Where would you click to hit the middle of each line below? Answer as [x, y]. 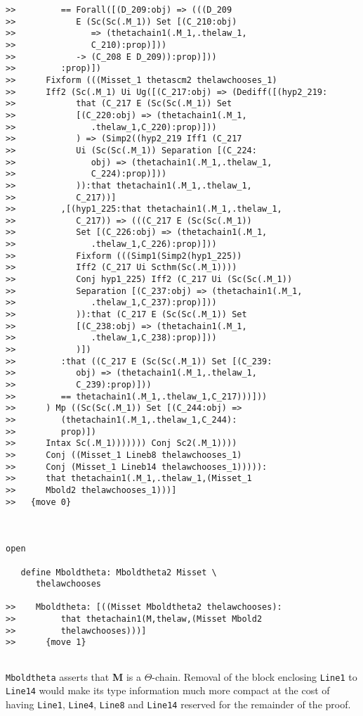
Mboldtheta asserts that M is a [73, 676]
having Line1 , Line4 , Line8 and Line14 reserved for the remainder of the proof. [178, 704]
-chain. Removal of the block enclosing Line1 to [255, 676]
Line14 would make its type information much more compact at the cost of [168, 690]
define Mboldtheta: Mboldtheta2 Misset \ [119, 572]
